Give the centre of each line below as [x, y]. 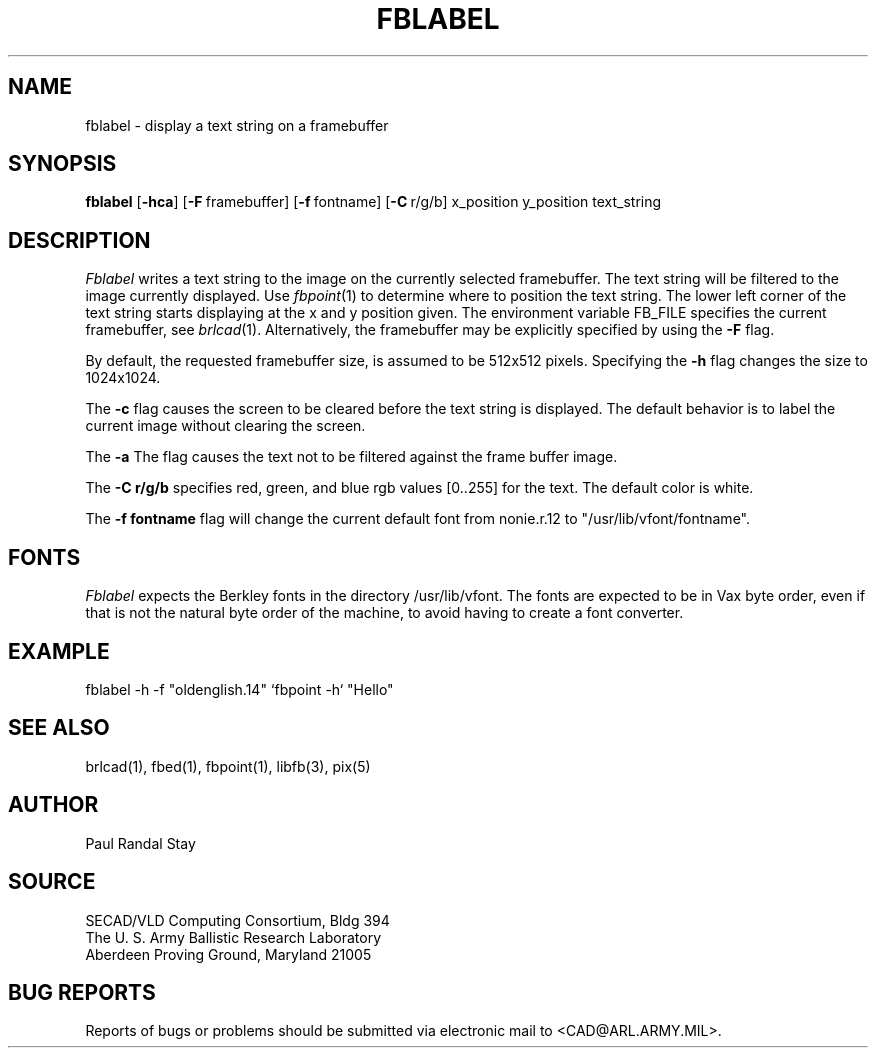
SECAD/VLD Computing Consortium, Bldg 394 [237, 920]
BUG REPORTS [82, 992]
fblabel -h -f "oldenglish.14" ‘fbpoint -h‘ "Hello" [239, 689]
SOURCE [52, 882]
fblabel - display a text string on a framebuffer [237, 125]
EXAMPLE [59, 651]
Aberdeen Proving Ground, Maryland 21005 [228, 954]
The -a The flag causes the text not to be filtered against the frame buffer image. [351, 457]
